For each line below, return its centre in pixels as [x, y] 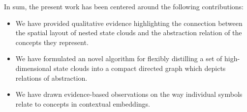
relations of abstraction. [51, 78]
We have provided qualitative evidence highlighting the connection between [129, 23]
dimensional [33, 68]
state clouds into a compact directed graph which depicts [139, 68]
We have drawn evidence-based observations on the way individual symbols [129, 94]
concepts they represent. [52, 42]
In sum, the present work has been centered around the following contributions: [124, 6]
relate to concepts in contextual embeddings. [83, 103]
